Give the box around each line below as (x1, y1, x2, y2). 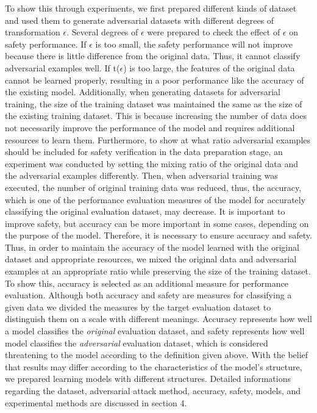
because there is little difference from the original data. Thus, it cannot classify (5, 49, 301, 62)
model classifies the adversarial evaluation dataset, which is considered (5, 336, 268, 349)
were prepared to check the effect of (147, 26, 280, 38)
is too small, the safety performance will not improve (95, 37, 293, 50)
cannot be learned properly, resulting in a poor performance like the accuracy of (5, 73, 304, 86)
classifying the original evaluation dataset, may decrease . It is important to (5, 205, 285, 218)
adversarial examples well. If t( (5, 61, 120, 74)
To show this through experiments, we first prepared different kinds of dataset (5, 2, 297, 14)
